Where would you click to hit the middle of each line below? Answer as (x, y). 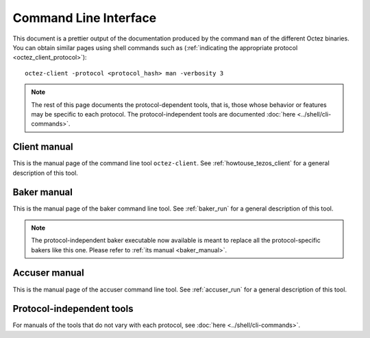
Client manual (43, 147)
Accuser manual (49, 273)
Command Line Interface (85, 18)
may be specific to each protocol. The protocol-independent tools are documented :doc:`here (163, 114)
